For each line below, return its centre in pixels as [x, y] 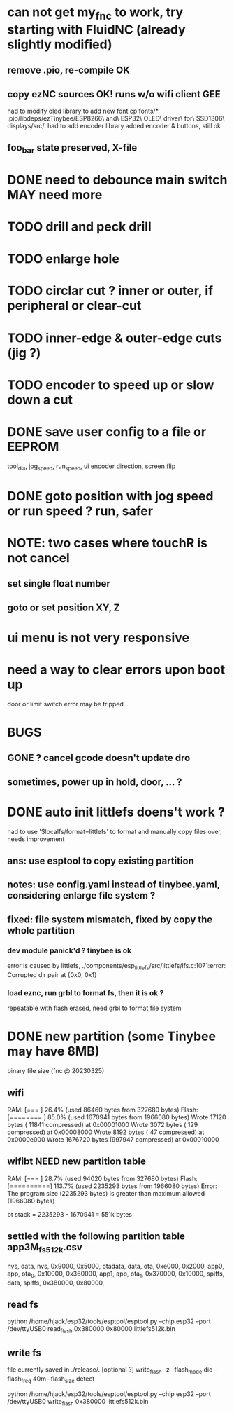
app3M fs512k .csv [45, 1248]
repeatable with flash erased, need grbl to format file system [94, 1008]
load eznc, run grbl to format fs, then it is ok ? [86, 992]
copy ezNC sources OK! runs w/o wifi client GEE [114, 94]
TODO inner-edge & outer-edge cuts [115, 338]
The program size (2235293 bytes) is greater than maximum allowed [106, 1193]
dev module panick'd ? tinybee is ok [69, 950]
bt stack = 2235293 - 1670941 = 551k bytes [70, 1214]
